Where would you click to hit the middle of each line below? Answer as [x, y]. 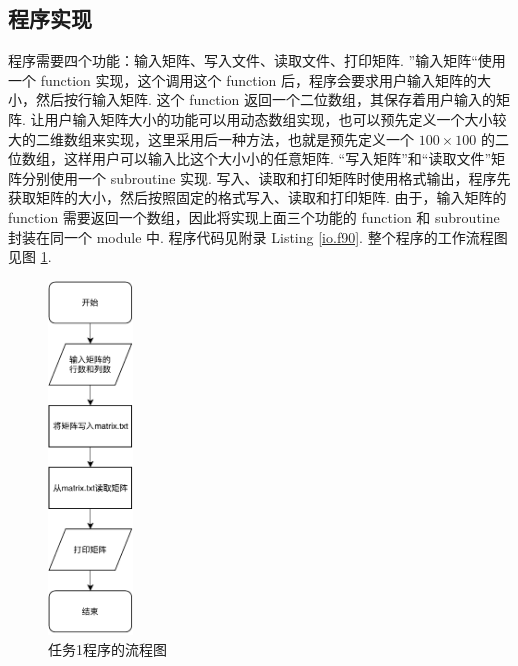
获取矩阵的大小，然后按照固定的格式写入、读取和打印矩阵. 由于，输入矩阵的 [257, 197]
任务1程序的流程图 [107, 648]
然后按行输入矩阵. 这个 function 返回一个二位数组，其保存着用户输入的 [266, 99]
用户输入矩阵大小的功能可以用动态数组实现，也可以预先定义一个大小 [268, 118]
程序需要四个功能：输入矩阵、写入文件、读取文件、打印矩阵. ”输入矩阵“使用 [257, 60]
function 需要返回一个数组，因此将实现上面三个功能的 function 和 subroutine [254, 216]
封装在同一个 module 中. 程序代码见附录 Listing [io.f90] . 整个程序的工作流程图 [258, 236]
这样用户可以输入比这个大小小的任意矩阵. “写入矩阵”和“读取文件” [277, 158]
